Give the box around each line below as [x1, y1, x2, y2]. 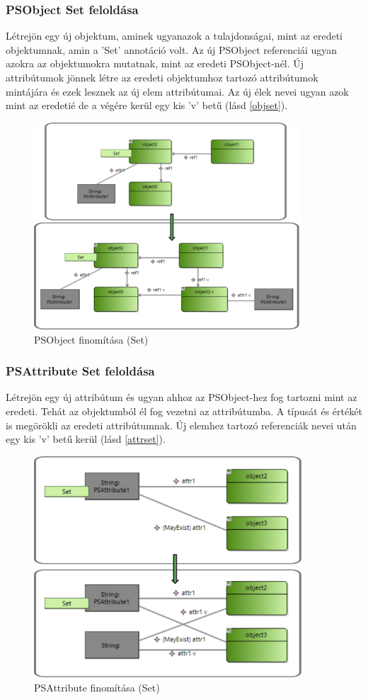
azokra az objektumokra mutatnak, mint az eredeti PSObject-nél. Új [6, 56, 304, 71]
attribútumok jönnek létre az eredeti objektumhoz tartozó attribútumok [6, 70, 318, 84]
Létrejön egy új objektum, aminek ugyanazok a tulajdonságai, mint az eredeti [6, 28, 343, 43]
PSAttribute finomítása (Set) [34, 680, 160, 695]
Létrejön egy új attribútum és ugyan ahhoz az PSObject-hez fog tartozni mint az [6, 390, 357, 405]
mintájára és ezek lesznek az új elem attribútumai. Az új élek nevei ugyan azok [6, 84, 349, 98]
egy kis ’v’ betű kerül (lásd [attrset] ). [6, 431, 166, 446]
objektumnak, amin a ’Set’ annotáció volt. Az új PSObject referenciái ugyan [6, 42, 338, 57]
